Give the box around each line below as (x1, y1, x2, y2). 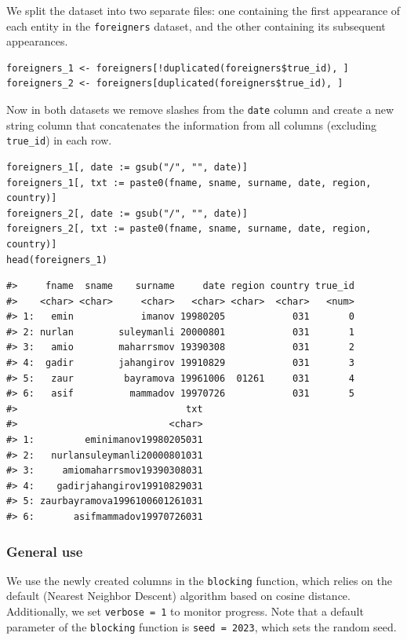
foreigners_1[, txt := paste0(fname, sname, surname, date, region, (6, 177, 372, 188)
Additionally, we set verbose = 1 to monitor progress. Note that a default (6, 603, 364, 620)
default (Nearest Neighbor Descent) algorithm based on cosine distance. (6, 587, 351, 604)
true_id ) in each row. (6, 132, 112, 148)
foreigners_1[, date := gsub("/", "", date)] (6, 161, 248, 173)
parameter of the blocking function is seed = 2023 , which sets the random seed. (6, 618, 397, 635)
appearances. (6, 33, 68, 49)
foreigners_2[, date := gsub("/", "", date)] (6, 207, 248, 219)
